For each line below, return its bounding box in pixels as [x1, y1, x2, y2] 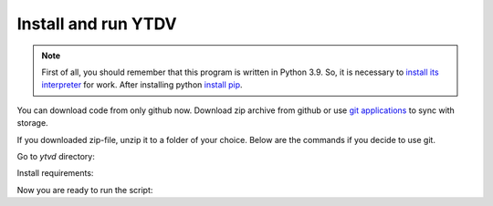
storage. [16, 118, 49, 129]
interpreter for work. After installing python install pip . [41, 79, 243, 90]
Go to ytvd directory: [16, 150, 96, 161]
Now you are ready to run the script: [16, 184, 153, 195]
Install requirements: [16, 168, 94, 179]
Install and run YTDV [16, 14, 177, 34]
